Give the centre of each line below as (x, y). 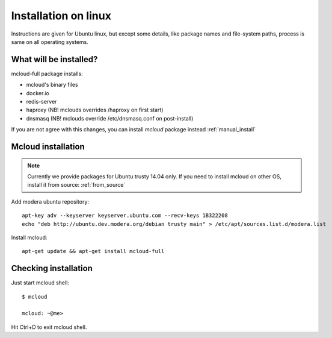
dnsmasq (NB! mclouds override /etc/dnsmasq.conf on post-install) (110, 118)
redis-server (41, 102)
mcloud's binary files (52, 85)
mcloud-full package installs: (47, 74)
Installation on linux (61, 16)
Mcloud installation (48, 147)
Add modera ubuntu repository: (50, 201)
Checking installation (52, 268)
